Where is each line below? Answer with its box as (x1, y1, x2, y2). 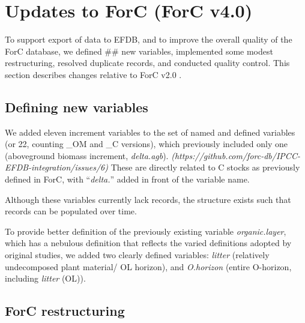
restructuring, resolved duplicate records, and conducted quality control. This (5, 56, 290, 69)
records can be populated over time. (5, 205, 137, 217)
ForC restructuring (5, 301, 125, 320)
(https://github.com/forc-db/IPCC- (171, 149, 300, 161)
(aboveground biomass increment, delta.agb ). (5, 149, 169, 161)
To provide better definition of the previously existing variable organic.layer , (5, 225, 286, 237)
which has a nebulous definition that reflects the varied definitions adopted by (5, 237, 292, 249)
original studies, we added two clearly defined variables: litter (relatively (5, 249, 270, 261)
